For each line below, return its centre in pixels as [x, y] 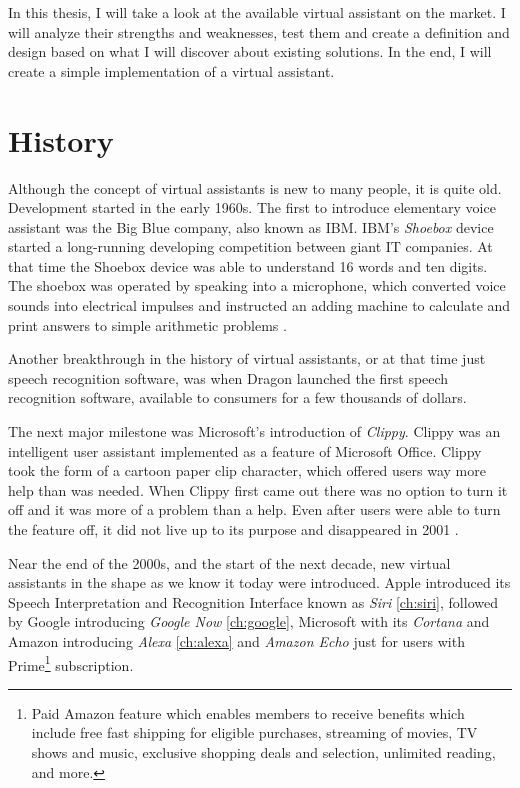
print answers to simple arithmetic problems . [147, 324]
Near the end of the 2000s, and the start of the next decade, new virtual [229, 562]
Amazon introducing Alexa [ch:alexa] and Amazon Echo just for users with [236, 640]
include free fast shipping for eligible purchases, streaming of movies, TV [254, 732]
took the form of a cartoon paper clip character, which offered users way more [247, 470]
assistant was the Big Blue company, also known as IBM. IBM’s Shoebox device [251, 226]
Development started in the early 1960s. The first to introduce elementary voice [252, 207]
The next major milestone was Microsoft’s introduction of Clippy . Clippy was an [254, 431]
